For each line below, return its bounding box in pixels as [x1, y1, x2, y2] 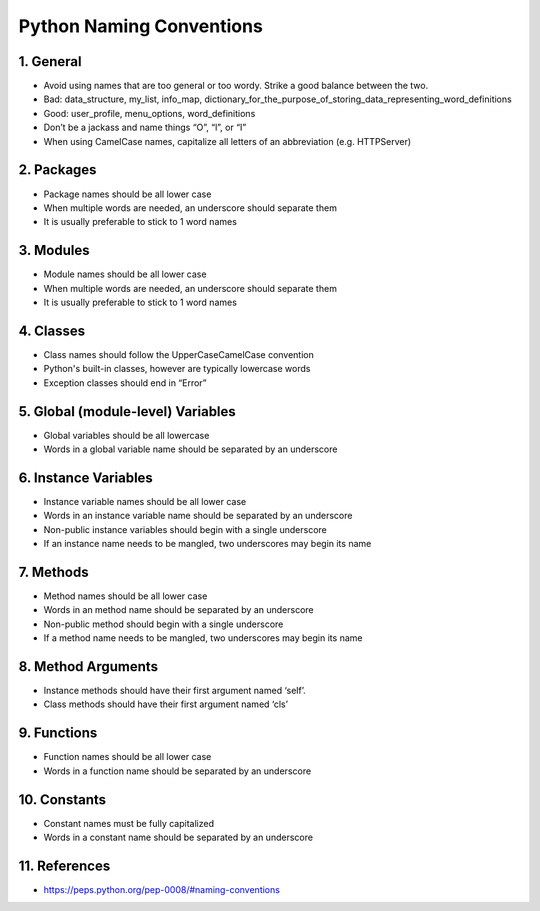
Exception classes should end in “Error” [43, 376, 207, 389]
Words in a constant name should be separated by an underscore [43, 831, 314, 844]
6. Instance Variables [18, 469, 154, 486]
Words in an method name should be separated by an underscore [43, 604, 314, 616]
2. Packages [18, 161, 97, 179]
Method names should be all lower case [43, 590, 208, 602]
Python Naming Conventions [18, 15, 264, 37]
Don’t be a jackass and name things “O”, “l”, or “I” [43, 121, 247, 134]
